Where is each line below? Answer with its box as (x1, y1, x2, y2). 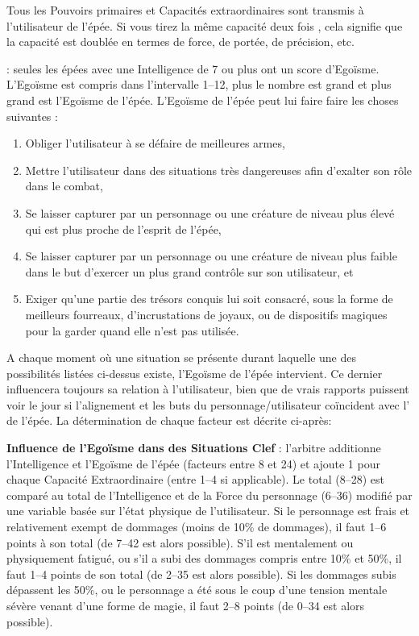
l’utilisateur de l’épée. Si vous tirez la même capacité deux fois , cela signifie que (6, 17, 403, 34)
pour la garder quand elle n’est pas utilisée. (25, 322, 239, 339)
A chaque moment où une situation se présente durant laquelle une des (6, 349, 356, 366)
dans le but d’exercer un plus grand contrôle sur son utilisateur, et (25, 263, 354, 280)
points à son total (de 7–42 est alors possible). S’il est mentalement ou (6, 534, 354, 551)
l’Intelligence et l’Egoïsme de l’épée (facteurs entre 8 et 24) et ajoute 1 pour (6, 455, 380, 472)
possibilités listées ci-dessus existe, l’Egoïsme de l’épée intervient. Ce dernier (6, 364, 383, 381)
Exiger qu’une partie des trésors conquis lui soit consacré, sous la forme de (25, 290, 393, 307)
